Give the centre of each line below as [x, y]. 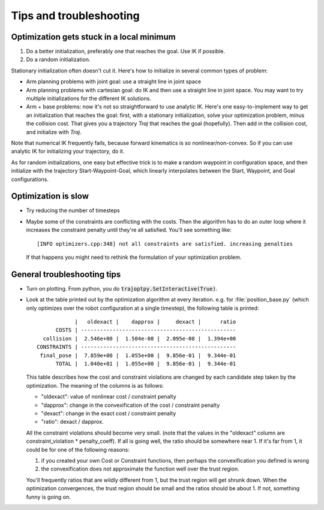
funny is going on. [49, 497]
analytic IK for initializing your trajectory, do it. [68, 151]
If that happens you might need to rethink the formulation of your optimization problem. [134, 257]
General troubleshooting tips [66, 274]
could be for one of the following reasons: [78, 449]
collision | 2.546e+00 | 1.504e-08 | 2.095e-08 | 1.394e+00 [139, 338]
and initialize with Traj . [54, 132]
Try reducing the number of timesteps [73, 210]
